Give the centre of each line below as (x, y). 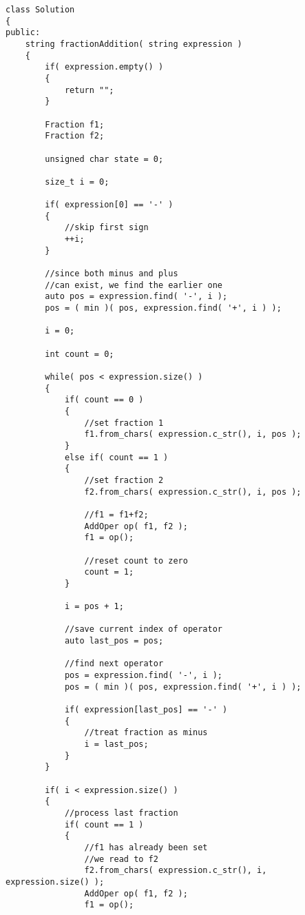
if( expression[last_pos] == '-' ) (146, 710)
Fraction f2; (75, 136)
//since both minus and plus (112, 274)
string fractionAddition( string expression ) (134, 44)
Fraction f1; (75, 124)
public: (23, 33)
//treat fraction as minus (146, 733)
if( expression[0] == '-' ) (109, 205)
